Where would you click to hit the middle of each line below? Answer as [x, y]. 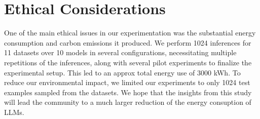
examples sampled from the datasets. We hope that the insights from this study [128, 92]
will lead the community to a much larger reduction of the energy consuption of [128, 102]
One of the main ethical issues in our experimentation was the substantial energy [130, 33]
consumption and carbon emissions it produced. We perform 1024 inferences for [128, 42]
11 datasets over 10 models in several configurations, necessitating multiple [120, 52]
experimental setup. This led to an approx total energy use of [100, 72]
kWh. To [227, 72]
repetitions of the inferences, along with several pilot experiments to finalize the [128, 62]
